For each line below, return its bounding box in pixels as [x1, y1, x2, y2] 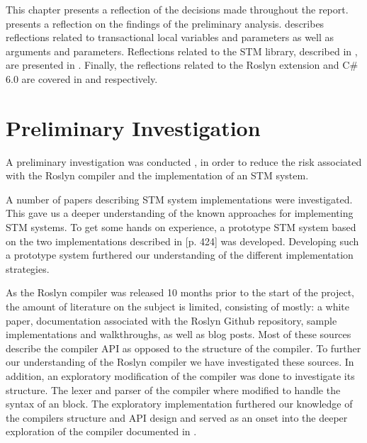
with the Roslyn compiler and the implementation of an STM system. [6, 168, 309, 183]
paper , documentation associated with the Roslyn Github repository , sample [6, 313, 337, 327]
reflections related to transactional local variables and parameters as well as [6, 30, 334, 45]
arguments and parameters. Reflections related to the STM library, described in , [6, 43, 358, 58]
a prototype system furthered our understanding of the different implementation [6, 247, 354, 262]
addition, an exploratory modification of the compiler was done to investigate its [6, 369, 355, 383]
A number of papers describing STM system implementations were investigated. [6, 191, 353, 206]
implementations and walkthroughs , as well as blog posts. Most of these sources [6, 327, 351, 342]
